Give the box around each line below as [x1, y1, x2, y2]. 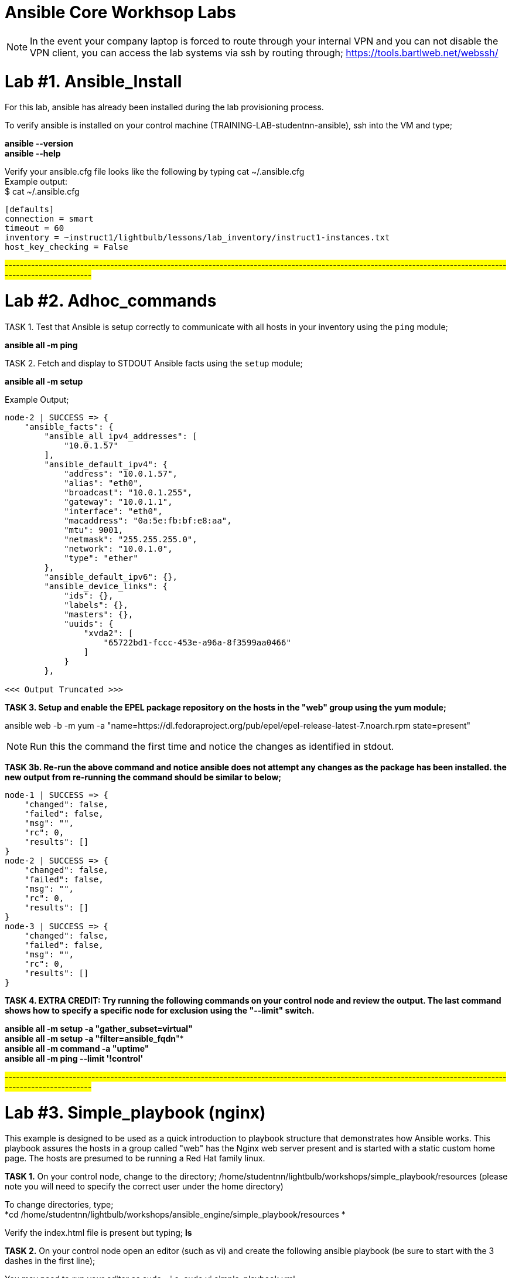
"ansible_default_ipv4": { [44, 459, 168, 469]
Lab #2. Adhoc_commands [5, 291, 217, 311]
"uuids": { [64, 618, 114, 628]
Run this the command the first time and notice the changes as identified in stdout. [30, 740, 394, 752]
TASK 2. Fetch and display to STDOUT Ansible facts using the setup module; [5, 358, 303, 368]
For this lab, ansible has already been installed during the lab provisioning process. [5, 102, 324, 113]
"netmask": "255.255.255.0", [64, 534, 197, 544]
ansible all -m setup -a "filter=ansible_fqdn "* [5, 1033, 184, 1044]
